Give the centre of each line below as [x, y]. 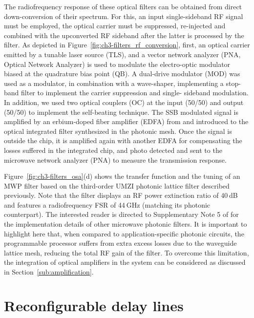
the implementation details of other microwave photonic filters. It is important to [126, 224]
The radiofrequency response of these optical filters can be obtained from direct [123, 6]
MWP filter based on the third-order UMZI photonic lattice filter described [117, 185]
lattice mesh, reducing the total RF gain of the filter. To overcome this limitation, [127, 252]
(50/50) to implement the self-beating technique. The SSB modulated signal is [121, 112]
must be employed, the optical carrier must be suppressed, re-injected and [115, 26]
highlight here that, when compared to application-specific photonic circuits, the [124, 233]
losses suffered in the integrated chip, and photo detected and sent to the [113, 150]
